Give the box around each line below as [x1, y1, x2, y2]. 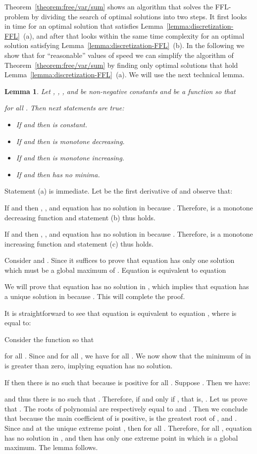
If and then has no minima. [16, 169, 100, 179]
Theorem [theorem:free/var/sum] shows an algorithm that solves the [4, 1, 213, 11]
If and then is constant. [16, 119, 87, 129]
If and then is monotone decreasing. [16, 136, 125, 146]
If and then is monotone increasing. [16, 152, 124, 163]
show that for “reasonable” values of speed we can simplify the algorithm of [4, 50, 234, 60]
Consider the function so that [4, 334, 94, 344]
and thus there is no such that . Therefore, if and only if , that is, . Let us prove [4, 394, 248, 404]
